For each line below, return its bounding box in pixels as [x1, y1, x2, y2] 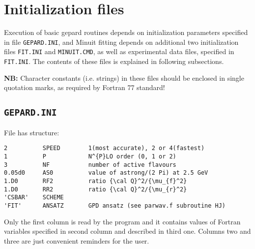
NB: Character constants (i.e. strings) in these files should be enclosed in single [4, 72, 244, 83]
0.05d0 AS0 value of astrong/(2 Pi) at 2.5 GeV [4, 169, 208, 177]
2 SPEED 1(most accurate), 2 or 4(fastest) [4, 145, 205, 152]
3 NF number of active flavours [4, 161, 176, 168]
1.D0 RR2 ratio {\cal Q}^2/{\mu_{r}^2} [4, 186, 187, 193]
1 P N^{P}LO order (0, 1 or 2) [4, 153, 176, 160]
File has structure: [4, 127, 59, 137]
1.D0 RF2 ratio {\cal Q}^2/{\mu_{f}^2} [4, 177, 187, 185]
